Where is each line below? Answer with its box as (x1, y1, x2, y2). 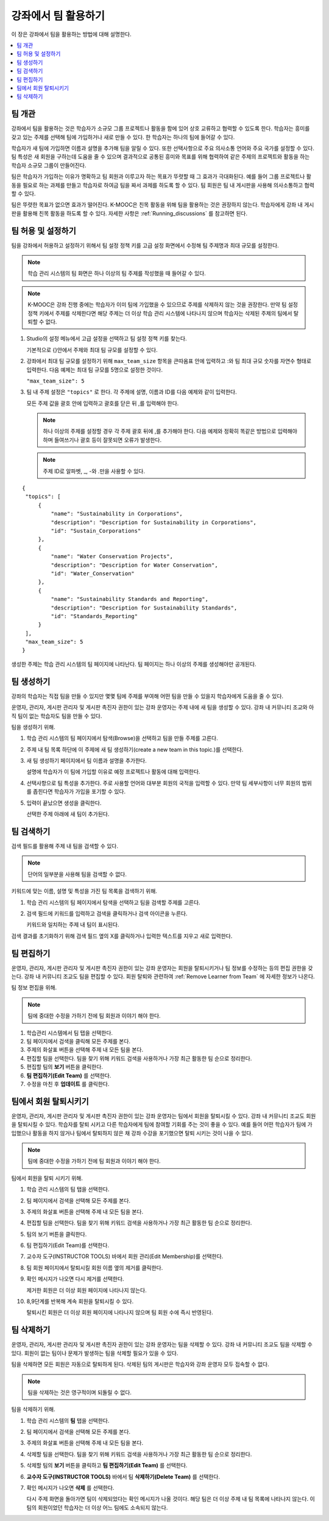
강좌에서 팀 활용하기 (11, 9, 105, 23)
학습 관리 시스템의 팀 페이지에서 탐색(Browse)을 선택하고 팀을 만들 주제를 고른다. (26, 735, 219, 742)
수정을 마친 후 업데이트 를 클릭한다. (26, 1080, 110, 1087)
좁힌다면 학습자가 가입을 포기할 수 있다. (32, 788, 126, 796)
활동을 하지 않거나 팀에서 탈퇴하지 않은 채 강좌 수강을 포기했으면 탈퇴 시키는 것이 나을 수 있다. (32, 1129, 253, 1137)
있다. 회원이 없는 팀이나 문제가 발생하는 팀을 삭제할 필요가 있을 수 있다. (11, 1349, 179, 1357)
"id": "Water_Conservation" (51, 570, 135, 577)
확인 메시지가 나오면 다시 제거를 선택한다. (26, 1275, 124, 1282)
